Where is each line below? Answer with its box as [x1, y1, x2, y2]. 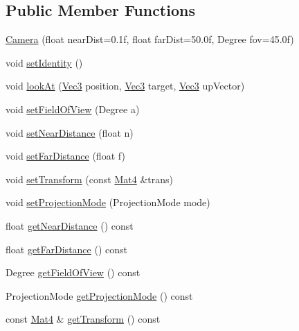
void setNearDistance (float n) [6, 125, 134, 139]
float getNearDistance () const [6, 218, 134, 232]
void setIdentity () [6, 55, 83, 69]
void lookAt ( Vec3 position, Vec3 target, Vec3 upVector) [6, 78, 245, 93]
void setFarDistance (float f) [6, 148, 125, 163]
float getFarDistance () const [6, 241, 127, 256]
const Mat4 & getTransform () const [6, 312, 161, 326]
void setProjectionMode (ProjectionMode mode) [6, 195, 210, 210]
